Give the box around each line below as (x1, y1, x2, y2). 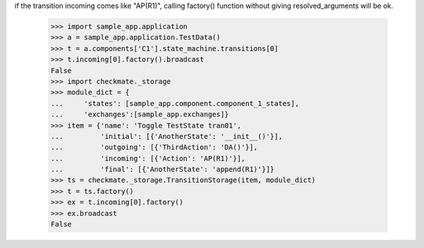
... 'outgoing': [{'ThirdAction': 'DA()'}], (50, 143, 258, 152)
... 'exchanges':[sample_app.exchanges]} (50, 110, 229, 119)
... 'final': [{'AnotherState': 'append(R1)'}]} (50, 165, 275, 174)
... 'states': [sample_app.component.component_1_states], (50, 99, 300, 108)
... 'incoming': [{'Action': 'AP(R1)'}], (50, 154, 246, 162)
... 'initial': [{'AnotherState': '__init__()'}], (50, 132, 283, 140)
